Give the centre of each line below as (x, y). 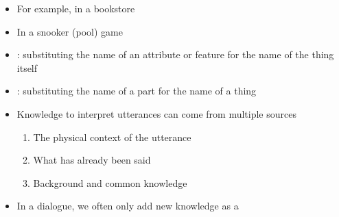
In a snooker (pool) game (70, 31)
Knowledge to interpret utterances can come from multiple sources (156, 113)
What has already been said (92, 160)
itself (27, 67)
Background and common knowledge (110, 182)
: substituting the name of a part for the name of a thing (137, 91)
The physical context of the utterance (112, 137)
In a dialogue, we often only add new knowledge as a (128, 206)
